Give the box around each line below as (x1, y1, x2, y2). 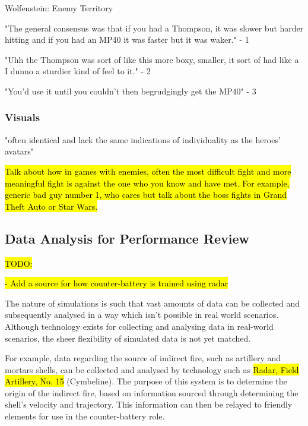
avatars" (5, 145, 34, 157)
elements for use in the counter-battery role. (5, 410, 165, 422)
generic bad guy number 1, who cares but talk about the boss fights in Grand (5, 188, 287, 201)
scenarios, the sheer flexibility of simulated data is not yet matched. (5, 332, 251, 344)
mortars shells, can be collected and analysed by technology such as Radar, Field (5, 363, 299, 375)
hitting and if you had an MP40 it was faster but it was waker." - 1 (5, 33, 249, 46)
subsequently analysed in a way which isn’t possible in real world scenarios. (5, 308, 279, 321)
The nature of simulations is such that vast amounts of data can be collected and (5, 296, 300, 309)
